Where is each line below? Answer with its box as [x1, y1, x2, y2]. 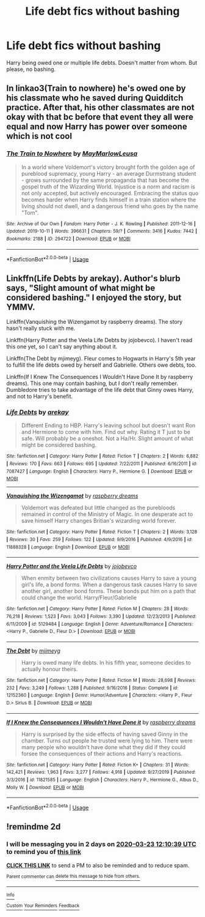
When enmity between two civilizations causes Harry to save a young [21, 574, 197, 582]
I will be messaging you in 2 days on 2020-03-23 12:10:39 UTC [6, 840, 196, 848]
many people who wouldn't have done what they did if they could [21, 743, 186, 750]
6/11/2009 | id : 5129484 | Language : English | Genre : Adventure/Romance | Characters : [6, 621, 193, 627]
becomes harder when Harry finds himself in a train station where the [21, 196, 196, 203]
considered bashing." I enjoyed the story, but [6, 292, 182, 302]
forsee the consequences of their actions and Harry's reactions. [21, 750, 183, 757]
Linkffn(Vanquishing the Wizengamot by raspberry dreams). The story [6, 318, 183, 326]
